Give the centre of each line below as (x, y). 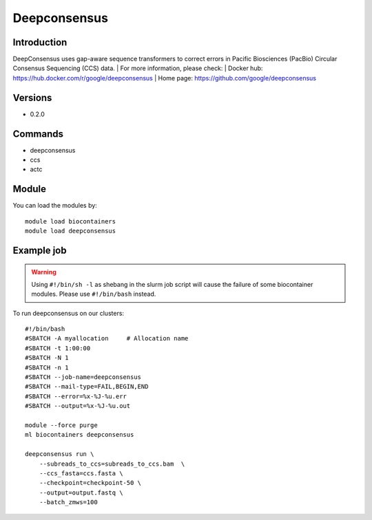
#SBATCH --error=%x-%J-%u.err (76, 396)
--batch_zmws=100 (68, 502)
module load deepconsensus (71, 231)
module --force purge (61, 425)
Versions (32, 97)
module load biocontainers (71, 221)
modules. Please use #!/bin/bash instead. (94, 294)
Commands (38, 134)
